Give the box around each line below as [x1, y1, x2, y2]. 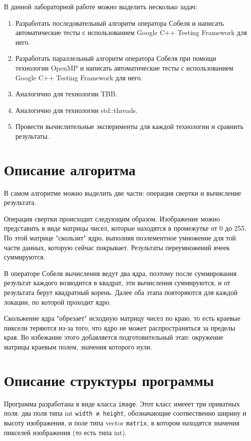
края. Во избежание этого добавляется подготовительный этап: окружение [4, 332, 223, 342]
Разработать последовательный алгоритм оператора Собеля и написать [15, 18, 224, 28]
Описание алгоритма [4, 159, 136, 179]
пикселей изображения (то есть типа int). [4, 427, 127, 437]
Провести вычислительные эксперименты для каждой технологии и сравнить [15, 121, 244, 131]
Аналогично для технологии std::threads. [15, 105, 138, 115]
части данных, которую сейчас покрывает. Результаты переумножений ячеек [4, 242, 230, 252]
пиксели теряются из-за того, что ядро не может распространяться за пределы [4, 322, 235, 332]
